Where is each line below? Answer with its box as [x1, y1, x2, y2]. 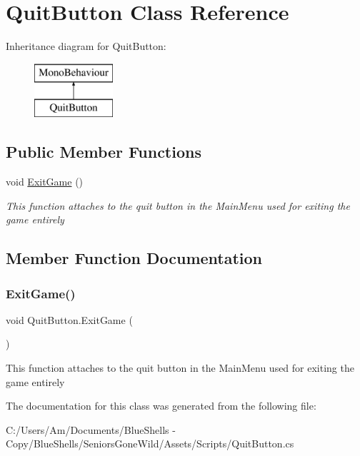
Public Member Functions [6, 141, 201, 163]
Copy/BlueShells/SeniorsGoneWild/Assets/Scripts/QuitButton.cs [6, 436, 294, 451]
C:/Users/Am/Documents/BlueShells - [6, 422, 176, 437]
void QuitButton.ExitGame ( [6, 312, 133, 327]
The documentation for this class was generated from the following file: [6, 398, 316, 413]
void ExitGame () [6, 174, 84, 189]
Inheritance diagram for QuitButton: [6, 39, 166, 54]
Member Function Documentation [6, 247, 263, 269]
